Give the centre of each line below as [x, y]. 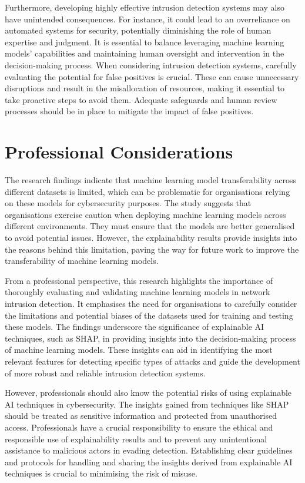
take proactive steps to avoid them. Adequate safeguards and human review [141, 99]
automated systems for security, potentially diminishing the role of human [138, 30]
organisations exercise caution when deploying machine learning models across [145, 214]
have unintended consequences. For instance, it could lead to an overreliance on [148, 19]
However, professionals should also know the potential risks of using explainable [148, 393]
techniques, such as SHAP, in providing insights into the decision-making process [150, 338]
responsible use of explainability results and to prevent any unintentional [136, 439]
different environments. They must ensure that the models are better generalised [150, 226]
